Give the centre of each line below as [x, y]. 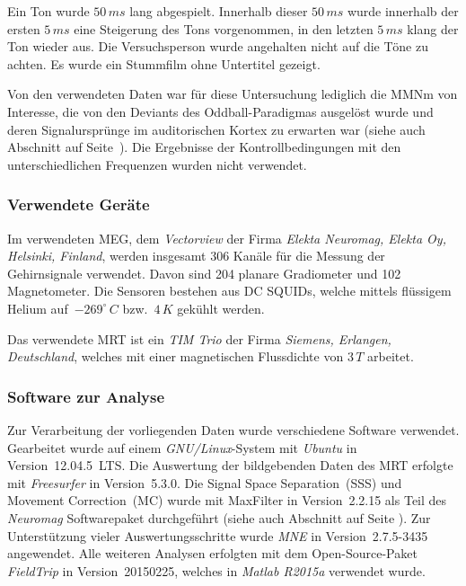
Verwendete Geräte [79, 204]
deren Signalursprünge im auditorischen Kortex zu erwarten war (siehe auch [216, 129]
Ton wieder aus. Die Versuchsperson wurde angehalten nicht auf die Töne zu [218, 46]
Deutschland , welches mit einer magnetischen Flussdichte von [176, 356]
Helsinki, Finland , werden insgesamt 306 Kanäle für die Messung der [196, 256]
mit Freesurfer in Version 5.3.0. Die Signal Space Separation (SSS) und [205, 482]
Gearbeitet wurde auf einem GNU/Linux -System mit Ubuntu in [182, 447]
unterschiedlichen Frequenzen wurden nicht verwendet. [157, 164]
